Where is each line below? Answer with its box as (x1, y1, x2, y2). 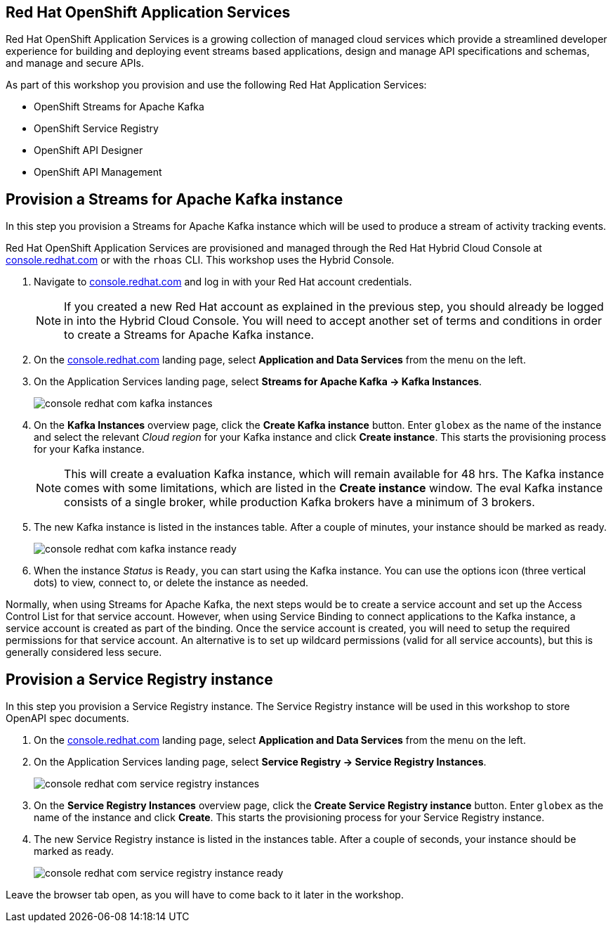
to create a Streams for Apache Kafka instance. (64, 328, 315, 342)
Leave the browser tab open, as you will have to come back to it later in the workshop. (6, 889, 404, 901)
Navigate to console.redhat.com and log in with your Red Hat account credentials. (34, 276, 412, 288)
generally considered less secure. (6, 646, 162, 659)
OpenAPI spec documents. (6, 712, 129, 725)
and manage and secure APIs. (6, 57, 144, 70)
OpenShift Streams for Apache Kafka (34, 101, 204, 113)
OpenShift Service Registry (34, 122, 159, 135)
